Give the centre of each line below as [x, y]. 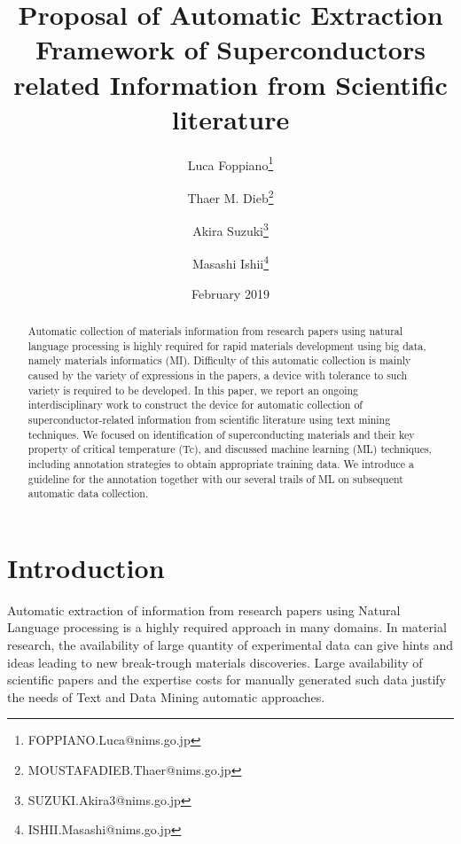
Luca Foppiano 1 [230, 163]
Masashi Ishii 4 [230, 262]
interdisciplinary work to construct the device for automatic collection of [195, 405]
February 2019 [230, 293]
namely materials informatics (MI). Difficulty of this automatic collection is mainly [219, 360]
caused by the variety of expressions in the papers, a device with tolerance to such [218, 375]
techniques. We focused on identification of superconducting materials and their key [221, 434]
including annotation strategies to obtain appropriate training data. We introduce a [221, 463]
